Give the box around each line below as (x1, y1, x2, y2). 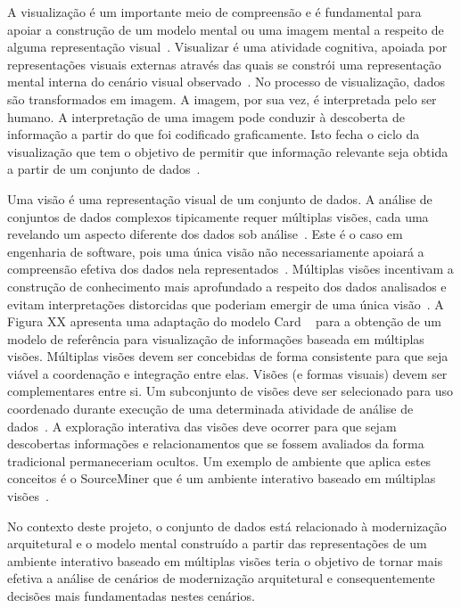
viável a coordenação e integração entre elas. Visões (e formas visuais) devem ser (7, 364, 448, 382)
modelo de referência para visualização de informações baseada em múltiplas (7, 329, 424, 348)
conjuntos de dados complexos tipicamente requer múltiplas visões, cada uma (7, 207, 429, 226)
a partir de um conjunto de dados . (7, 160, 201, 178)
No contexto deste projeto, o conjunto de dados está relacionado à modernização (7, 516, 447, 535)
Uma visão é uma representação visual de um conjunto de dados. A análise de (7, 189, 432, 208)
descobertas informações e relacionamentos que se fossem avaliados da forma (7, 434, 424, 453)
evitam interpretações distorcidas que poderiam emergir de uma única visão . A (7, 294, 444, 313)
